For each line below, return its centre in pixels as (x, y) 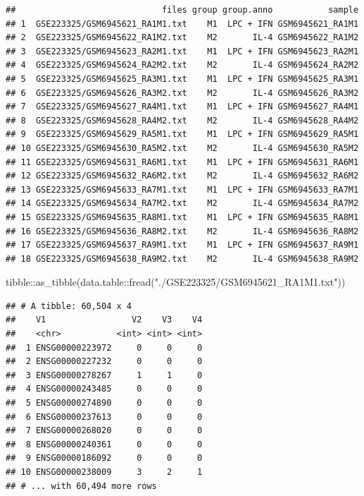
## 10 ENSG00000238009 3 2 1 (104, 472)
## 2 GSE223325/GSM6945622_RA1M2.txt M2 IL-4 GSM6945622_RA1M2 (182, 38)
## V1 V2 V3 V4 (104, 320)
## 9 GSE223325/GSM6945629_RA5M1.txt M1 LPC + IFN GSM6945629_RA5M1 (182, 134)
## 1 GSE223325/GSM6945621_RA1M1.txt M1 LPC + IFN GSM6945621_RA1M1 (182, 24)
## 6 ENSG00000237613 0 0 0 (104, 417)
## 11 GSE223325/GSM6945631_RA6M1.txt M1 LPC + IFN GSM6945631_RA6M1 (182, 162)
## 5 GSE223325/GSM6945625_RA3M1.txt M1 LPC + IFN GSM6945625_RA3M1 (182, 79)
